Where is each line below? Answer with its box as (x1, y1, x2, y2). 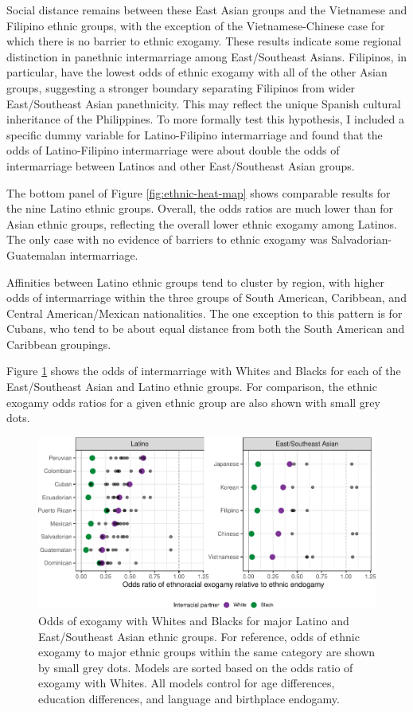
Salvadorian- (331, 231, 392, 248)
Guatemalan (6, 246, 66, 263)
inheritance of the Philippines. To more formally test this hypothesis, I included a (6, 111, 405, 127)
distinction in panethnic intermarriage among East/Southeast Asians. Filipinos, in (6, 48, 407, 65)
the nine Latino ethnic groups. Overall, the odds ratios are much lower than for (6, 200, 394, 217)
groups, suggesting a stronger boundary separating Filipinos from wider (6, 79, 356, 96)
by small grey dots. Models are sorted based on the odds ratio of (38, 659, 353, 675)
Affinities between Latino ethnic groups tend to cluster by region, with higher (6, 273, 385, 290)
